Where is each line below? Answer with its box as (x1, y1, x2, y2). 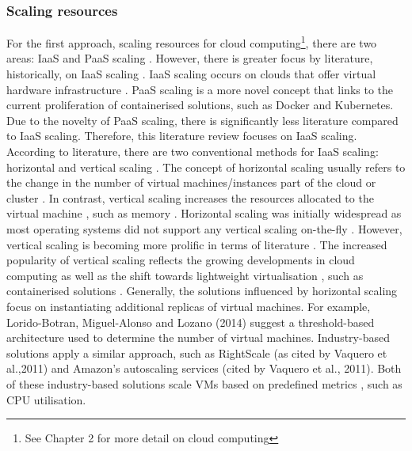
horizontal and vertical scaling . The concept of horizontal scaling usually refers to (6, 158, 406, 175)
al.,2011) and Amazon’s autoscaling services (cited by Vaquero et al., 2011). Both (6, 360, 402, 377)
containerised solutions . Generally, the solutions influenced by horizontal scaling (6, 282, 398, 299)
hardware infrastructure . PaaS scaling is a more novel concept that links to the (6, 81, 394, 97)
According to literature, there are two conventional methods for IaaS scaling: (6, 143, 379, 160)
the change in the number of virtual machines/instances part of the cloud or (6, 174, 376, 191)
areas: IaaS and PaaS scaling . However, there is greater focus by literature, (6, 50, 373, 66)
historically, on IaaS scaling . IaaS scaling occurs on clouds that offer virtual (6, 66, 376, 82)
